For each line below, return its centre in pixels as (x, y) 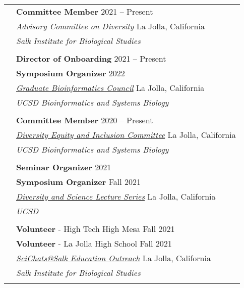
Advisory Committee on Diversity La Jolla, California (110, 26)
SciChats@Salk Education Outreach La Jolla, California (113, 258)
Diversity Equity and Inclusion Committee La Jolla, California (126, 135)
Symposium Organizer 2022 (71, 73)
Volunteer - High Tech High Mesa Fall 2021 (96, 229)
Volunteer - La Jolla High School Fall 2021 (94, 243)
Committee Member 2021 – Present (85, 11)
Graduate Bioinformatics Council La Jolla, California (110, 88)
